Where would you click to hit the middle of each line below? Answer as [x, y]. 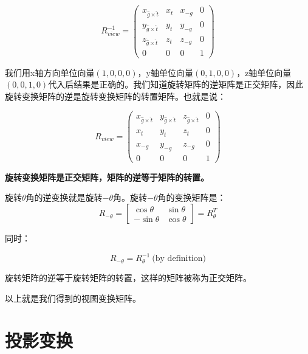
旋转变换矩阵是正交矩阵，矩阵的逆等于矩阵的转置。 [107, 177]
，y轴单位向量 [165, 72]
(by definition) [179, 259]
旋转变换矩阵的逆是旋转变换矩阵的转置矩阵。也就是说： [115, 96]
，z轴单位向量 [264, 72]
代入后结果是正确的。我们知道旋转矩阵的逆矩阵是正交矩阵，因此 [176, 84]
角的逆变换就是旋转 [64, 197]
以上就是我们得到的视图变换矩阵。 [73, 298]
